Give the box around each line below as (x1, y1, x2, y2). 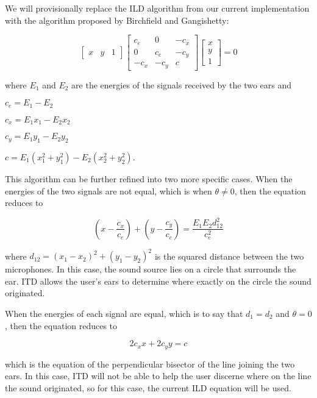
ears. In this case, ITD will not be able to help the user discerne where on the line (5, 369, 312, 382)
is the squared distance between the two (154, 249, 304, 262)
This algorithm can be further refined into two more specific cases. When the (5, 172, 293, 185)
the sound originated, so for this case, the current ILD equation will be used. (5, 381, 291, 394)
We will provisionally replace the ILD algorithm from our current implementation (5, 2, 310, 14)
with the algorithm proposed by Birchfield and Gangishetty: (5, 13, 229, 26)
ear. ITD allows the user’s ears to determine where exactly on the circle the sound (5, 274, 312, 287)
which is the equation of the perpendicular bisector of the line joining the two (5, 357, 295, 370)
